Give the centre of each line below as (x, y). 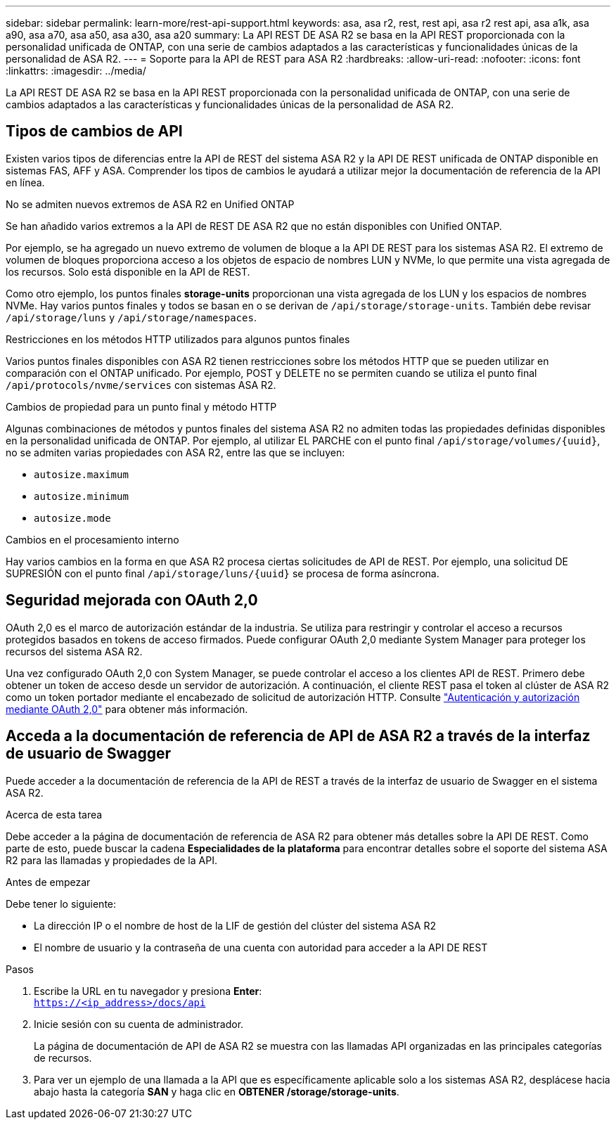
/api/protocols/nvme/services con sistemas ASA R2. (141, 385)
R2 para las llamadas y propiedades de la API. (111, 860)
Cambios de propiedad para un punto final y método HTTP (141, 406)
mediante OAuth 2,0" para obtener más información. (127, 709)
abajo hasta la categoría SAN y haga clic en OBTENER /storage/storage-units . (217, 1091)
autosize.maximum (81, 474)
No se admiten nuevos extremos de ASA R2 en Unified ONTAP (150, 204)
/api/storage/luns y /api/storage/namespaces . (131, 317)
